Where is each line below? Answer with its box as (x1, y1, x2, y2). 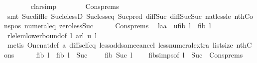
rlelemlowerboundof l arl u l (7, 30, 97, 40)
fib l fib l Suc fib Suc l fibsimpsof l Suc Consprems (36, 49, 243, 60)
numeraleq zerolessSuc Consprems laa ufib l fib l (24, 20, 211, 31)
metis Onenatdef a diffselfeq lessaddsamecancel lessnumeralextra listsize (7, 40, 233, 50)
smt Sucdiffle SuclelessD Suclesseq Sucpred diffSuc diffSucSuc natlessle (7, 10, 231, 21)
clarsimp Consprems (30, 1, 119, 11)
